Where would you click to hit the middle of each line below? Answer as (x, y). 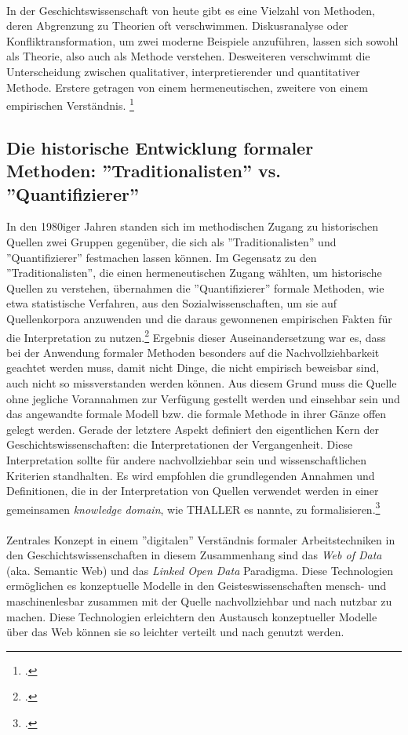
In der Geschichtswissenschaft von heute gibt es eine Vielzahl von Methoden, (191, 10)
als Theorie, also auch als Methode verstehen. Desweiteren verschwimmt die (188, 56)
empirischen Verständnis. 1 (70, 104)
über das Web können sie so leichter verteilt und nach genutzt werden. (175, 632)
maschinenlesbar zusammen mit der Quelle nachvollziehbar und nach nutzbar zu (199, 600)
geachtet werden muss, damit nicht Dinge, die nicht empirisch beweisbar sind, (193, 367)
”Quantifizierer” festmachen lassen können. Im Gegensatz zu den (162, 257)
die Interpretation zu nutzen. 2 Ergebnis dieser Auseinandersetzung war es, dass (196, 336)
